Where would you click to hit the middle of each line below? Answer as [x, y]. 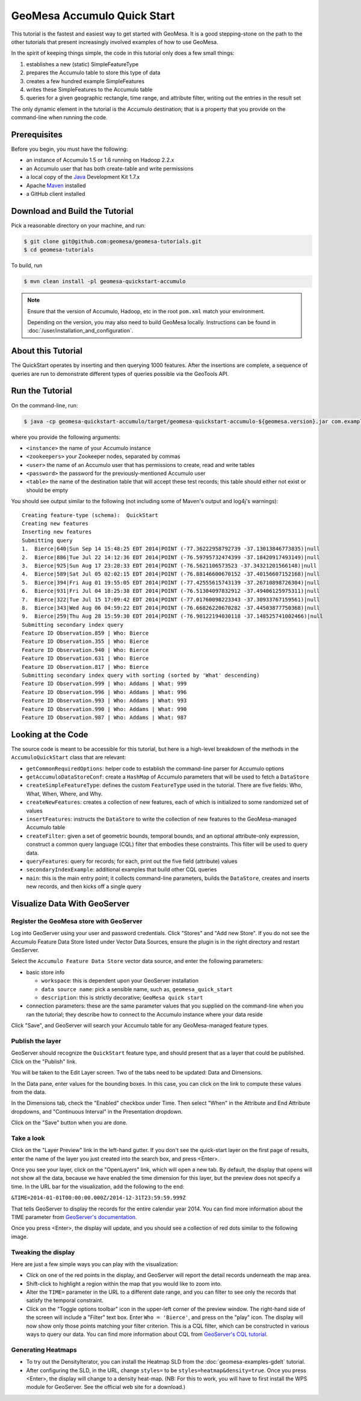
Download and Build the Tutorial [72, 211]
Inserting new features [57, 532]
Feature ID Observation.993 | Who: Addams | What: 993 [104, 701]
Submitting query [47, 540]
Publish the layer [36, 1041]
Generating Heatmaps [44, 1350]
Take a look [28, 1138]
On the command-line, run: [45, 405]
